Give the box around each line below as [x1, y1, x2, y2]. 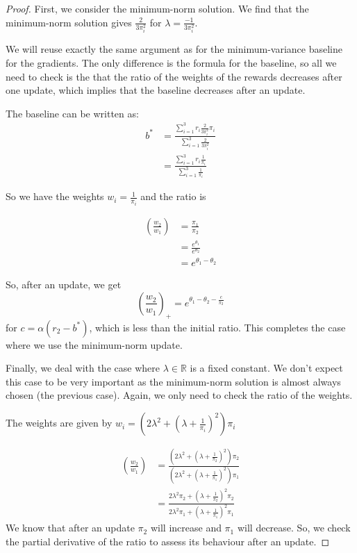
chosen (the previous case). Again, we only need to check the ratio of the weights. [6, 388, 353, 402]
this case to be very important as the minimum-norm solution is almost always [6, 374, 341, 388]
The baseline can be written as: [6, 106, 139, 120]
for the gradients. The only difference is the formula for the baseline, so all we [6, 56, 337, 70]
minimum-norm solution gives [6, 15, 132, 29]
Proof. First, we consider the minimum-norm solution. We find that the [6, 1, 309, 15]
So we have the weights [6, 189, 104, 204]
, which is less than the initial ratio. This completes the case [89, 320, 346, 334]
